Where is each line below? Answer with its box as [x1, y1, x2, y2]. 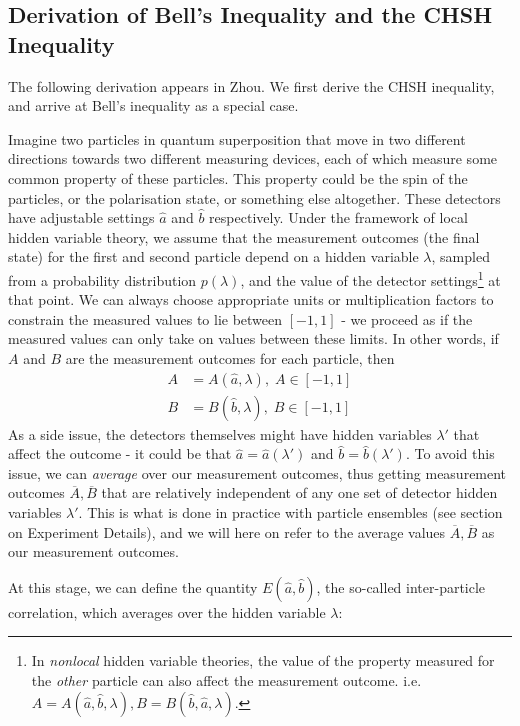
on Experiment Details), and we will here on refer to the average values [8, 521, 446, 542]
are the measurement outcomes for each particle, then [65, 347, 395, 368]
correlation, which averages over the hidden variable [8, 601, 326, 622]
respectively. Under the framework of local [209, 207, 468, 228]
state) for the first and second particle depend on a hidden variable [8, 246, 419, 267]
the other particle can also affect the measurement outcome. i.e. [31, 669, 422, 690]
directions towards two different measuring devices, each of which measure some [8, 148, 498, 169]
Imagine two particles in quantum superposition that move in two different [8, 128, 466, 149]
